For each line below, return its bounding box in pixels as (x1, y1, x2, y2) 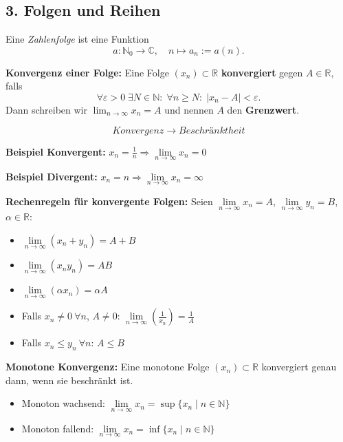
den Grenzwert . (227, 102, 300, 116)
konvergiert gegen (221, 65, 303, 79)
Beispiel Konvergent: (5, 144, 106, 158)
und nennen (164, 102, 214, 116)
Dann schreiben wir (5, 102, 87, 116)
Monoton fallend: (21, 421, 94, 435)
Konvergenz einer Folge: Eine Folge (5, 65, 169, 79)
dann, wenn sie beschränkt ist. (5, 372, 133, 387)
